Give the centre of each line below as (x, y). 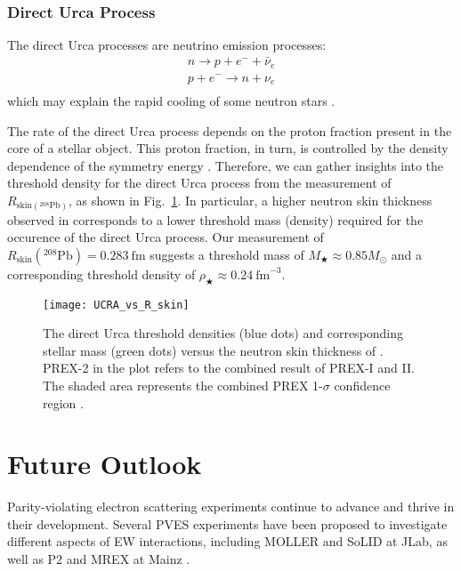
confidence (362, 385)
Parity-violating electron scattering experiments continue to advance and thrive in (231, 507)
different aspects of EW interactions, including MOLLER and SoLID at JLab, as (227, 541)
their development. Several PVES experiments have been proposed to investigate (227, 523)
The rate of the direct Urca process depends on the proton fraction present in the (230, 130)
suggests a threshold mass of (227, 254)
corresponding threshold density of (101, 273)
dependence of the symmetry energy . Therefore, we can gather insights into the (226, 165)
